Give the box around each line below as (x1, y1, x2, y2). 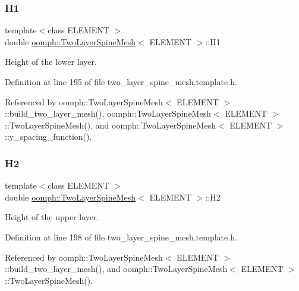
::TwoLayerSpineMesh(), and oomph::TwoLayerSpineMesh (5, 118, 216, 131)
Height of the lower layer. (5, 55, 97, 68)
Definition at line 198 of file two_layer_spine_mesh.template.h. (5, 230, 237, 243)
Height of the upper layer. (5, 211, 99, 223)
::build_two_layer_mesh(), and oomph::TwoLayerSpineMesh (5, 262, 228, 275)
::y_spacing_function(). (5, 130, 92, 143)
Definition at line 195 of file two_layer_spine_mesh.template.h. (5, 76, 237, 87)
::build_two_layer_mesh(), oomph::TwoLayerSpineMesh (5, 107, 211, 120)
